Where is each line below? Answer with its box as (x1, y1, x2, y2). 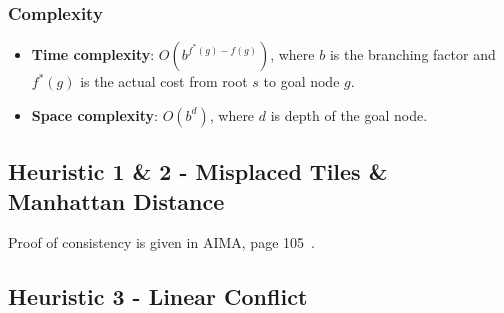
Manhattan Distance (8, 185, 225, 216)
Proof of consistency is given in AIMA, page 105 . (8, 232, 315, 253)
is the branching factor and (329, 44, 496, 65)
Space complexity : (31, 104, 158, 125)
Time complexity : (31, 44, 155, 65)
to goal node (263, 71, 340, 92)
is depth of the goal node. (270, 104, 428, 125)
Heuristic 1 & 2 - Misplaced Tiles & (8, 156, 388, 187)
